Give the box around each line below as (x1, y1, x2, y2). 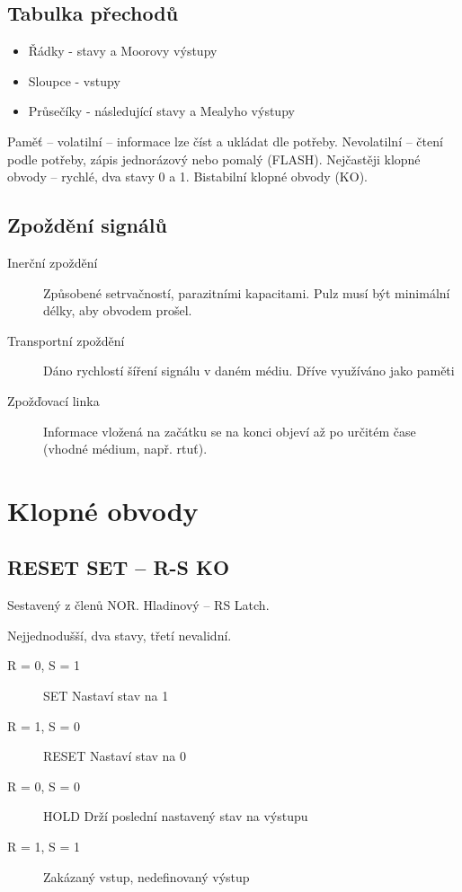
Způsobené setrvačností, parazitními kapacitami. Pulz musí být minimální (43, 283, 450, 302)
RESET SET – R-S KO (7, 553, 230, 581)
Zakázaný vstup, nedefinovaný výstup (43, 867, 250, 886)
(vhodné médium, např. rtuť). (43, 439, 208, 458)
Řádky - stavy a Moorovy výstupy (28, 41, 218, 60)
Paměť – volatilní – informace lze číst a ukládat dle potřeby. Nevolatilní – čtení (7, 131, 443, 150)
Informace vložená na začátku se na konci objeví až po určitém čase (43, 421, 416, 440)
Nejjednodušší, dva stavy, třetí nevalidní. (7, 625, 232, 644)
